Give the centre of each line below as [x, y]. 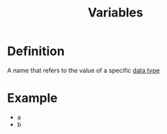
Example [32, 98]
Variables [115, 13]
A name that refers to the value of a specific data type [83, 70]
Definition [36, 51]
